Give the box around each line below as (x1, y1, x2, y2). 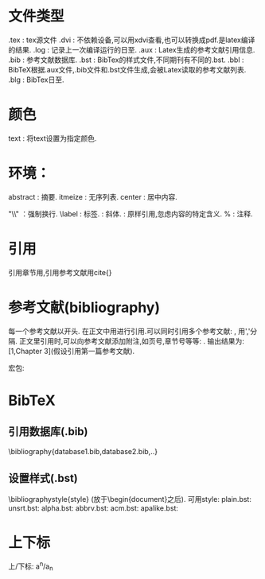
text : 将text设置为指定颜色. (8, 133, 97, 143)
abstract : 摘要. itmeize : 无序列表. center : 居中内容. (8, 192, 177, 201)
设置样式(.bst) (8, 472, 78, 485)
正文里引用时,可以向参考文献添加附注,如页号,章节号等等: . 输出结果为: (18, 336, 245, 346)
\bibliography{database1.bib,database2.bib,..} (8, 446, 158, 456)
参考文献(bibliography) (8, 298, 161, 317)
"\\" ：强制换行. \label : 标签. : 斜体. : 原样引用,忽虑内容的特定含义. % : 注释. (8, 208, 253, 219)
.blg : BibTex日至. (8, 75, 64, 84)
